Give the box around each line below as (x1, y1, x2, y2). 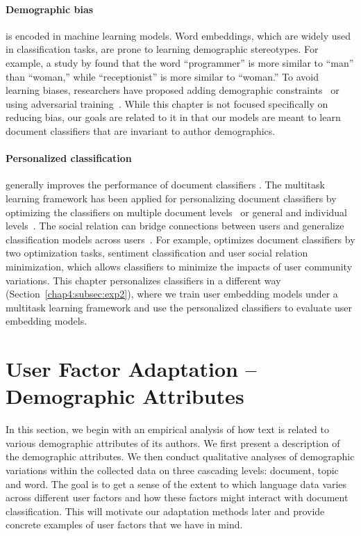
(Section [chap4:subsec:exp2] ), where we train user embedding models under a (6, 286, 338, 301)
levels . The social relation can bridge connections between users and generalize (6, 218, 344, 233)
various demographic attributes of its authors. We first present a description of (6, 435, 340, 450)
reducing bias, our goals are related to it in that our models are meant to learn (6, 110, 341, 124)
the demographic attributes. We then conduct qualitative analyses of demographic (6, 449, 355, 464)
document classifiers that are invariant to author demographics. (6, 123, 276, 138)
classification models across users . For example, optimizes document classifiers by (6, 232, 355, 246)
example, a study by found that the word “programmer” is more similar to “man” (6, 55, 354, 70)
